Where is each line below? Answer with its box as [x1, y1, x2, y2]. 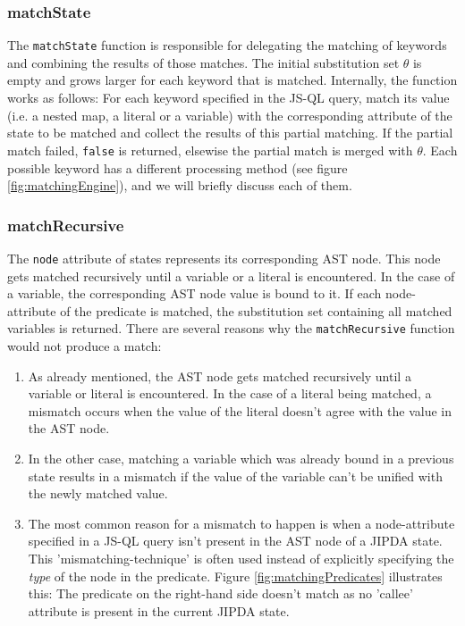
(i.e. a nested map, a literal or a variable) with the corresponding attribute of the [7, 105, 452, 124]
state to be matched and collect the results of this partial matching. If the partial [7, 123, 453, 142]
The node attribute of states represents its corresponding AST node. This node [7, 248, 441, 267]
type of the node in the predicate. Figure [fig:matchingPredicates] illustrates [28, 566, 443, 585]
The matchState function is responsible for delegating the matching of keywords [7, 36, 447, 54]
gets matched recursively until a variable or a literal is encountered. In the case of [7, 266, 455, 285]
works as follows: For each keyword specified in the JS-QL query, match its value [7, 88, 450, 107]
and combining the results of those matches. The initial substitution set [7, 53, 400, 71]
